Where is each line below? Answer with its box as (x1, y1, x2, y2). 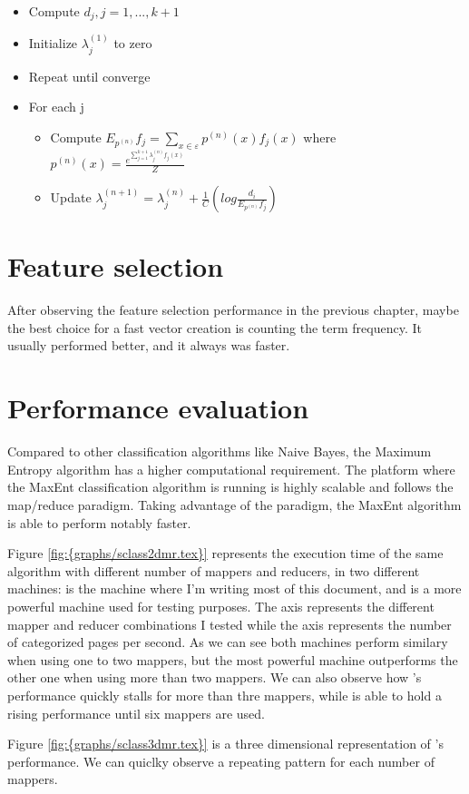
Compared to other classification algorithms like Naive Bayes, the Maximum (7, 442, 432, 461)
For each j (28, 97, 84, 116)
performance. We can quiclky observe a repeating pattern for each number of (7, 751, 435, 770)
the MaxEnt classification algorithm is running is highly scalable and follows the (7, 477, 454, 496)
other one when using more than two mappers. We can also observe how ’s (7, 668, 422, 687)
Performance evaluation (7, 389, 309, 426)
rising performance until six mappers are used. (7, 703, 266, 722)
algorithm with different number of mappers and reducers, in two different (7, 561, 420, 580)
